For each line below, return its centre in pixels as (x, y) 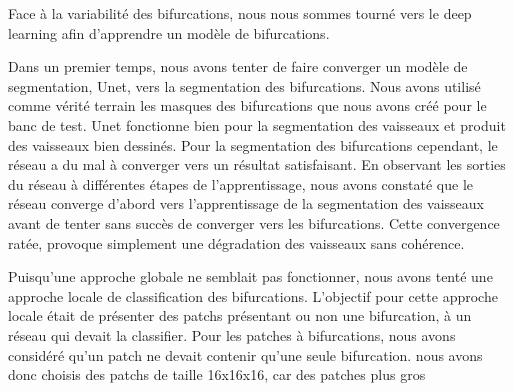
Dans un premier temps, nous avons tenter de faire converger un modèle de (238, 66)
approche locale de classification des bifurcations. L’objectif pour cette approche (253, 295)
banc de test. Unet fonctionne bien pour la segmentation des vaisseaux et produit (257, 124)
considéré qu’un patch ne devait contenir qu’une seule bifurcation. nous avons (245, 354)
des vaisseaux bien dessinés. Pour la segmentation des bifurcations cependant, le (253, 144)
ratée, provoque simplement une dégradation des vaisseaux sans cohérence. (236, 242)
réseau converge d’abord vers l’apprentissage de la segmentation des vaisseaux (246, 203)
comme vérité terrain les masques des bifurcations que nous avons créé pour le (247, 105)
